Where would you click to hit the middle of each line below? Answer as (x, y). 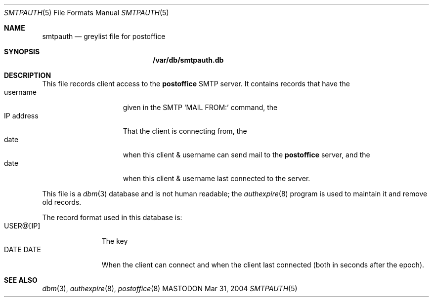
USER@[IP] (22, 226)
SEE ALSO (21, 280)
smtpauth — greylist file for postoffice (104, 36)
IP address (21, 116)
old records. (62, 202)
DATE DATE (23, 249)
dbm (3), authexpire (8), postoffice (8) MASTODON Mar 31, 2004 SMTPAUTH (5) (170, 288)
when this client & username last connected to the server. (216, 178)
